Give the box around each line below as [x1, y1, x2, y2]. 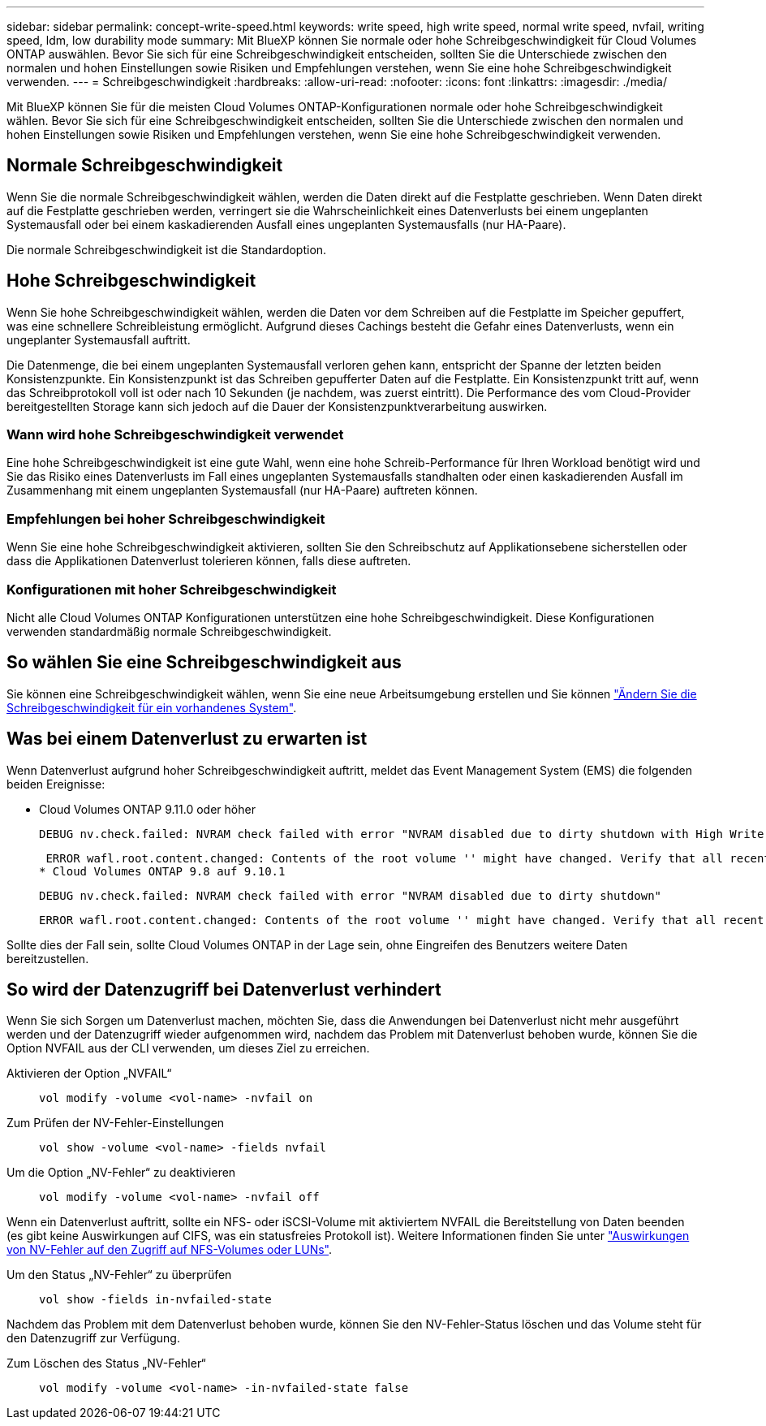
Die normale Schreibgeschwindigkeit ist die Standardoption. [6, 242, 327, 257]
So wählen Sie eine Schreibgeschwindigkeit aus [6, 652, 402, 673]
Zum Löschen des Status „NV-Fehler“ [6, 1356, 206, 1371]
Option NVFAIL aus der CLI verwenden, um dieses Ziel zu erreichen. [6, 1041, 370, 1056]
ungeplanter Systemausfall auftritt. [6, 332, 191, 347]
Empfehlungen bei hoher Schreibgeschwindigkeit [6, 510, 325, 527]
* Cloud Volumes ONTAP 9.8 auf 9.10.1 [39, 864, 286, 878]
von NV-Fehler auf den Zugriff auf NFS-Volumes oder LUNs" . [6, 1242, 333, 1257]
